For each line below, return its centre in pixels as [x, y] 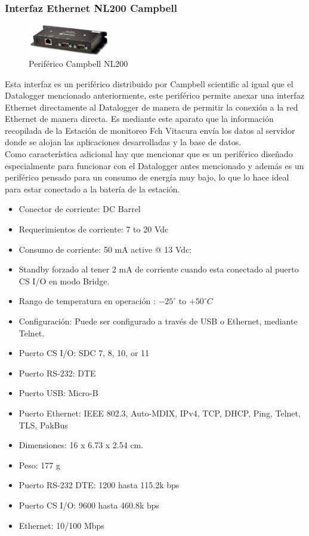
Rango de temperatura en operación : [87, 301]
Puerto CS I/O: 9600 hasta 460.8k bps [89, 505]
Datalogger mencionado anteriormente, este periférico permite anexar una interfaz [154, 95]
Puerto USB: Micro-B [58, 393]
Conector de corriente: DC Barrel [80, 209]
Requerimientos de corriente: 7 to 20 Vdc [94, 229]
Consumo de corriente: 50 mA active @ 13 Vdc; [105, 249]
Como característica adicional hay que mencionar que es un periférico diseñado [149, 154]
